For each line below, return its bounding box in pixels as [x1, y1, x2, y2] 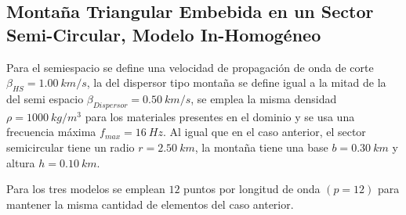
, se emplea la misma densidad [190, 90, 337, 106]
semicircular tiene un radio [6, 138, 135, 155]
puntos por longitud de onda [183, 181, 321, 197]
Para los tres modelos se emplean [6, 181, 165, 197]
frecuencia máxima [6, 124, 96, 140]
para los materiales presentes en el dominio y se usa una [85, 108, 355, 124]
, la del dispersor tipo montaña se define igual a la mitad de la [86, 74, 386, 91]
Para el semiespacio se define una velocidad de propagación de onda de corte [6, 59, 374, 75]
